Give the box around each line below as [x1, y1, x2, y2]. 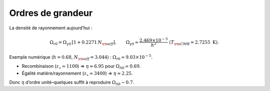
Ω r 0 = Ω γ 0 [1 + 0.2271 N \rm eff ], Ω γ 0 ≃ [49, 39, 139, 46]
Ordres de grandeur [9, 7, 93, 18]
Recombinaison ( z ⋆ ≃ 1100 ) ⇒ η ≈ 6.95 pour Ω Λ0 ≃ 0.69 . [21, 63, 141, 71]
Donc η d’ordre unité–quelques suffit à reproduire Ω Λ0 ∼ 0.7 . [9, 80, 134, 87]
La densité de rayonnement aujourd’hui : [9, 25, 92, 31]
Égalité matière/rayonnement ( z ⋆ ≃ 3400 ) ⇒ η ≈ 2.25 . [21, 70, 133, 77]
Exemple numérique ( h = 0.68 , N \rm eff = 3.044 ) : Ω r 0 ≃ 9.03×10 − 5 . [9, 54, 153, 61]
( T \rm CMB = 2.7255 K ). [169, 39, 219, 46]
